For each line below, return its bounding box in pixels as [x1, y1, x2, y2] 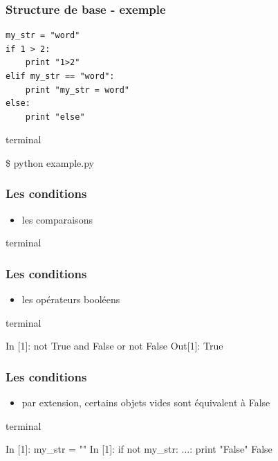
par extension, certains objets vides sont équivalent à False [21, 395, 270, 410]
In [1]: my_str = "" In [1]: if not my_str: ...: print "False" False [6, 442, 272, 456]
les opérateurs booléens [21, 292, 120, 307]
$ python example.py [6, 155, 94, 170]
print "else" [25, 111, 85, 122]
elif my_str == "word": [6, 71, 115, 81]
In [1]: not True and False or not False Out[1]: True [6, 338, 223, 353]
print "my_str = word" [25, 84, 129, 95]
